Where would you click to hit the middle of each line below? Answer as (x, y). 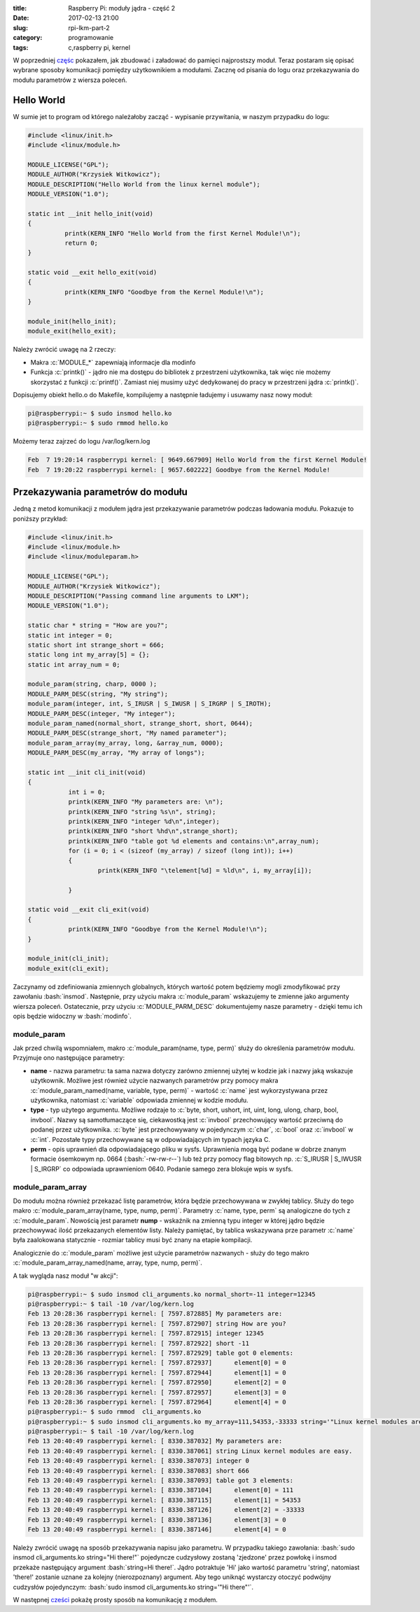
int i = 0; (87, 792)
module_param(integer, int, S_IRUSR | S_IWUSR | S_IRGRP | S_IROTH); (149, 704)
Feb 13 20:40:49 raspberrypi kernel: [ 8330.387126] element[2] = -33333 (166, 1510)
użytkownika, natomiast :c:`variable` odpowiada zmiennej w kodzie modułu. (139, 1101)
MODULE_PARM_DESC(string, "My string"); (98, 694)
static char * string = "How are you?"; (98, 626)
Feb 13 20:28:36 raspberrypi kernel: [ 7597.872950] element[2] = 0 (157, 1383)
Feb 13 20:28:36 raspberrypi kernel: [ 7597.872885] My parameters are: (155, 1314)
